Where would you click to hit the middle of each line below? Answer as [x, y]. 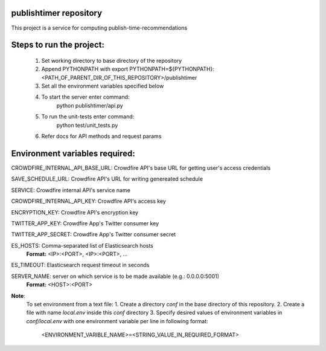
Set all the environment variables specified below [103, 86]
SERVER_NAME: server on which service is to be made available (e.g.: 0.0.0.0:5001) [115, 276]
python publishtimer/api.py [90, 105]
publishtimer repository [57, 13]
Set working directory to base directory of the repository [112, 60]
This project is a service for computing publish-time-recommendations [99, 28]
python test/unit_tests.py [87, 125]
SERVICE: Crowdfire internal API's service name [71, 190]
